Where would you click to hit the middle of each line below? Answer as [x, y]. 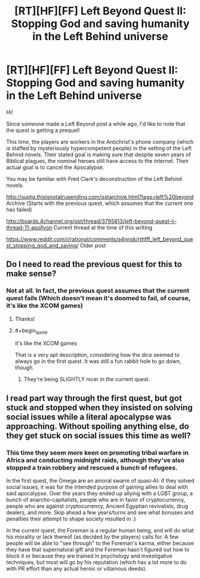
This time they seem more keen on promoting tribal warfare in [98, 452]
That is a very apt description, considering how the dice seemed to [97, 355]
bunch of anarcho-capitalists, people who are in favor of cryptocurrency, [96, 500]
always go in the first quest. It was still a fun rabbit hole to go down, [98, 361]
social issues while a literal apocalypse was [89, 417]
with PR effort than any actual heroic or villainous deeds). [77, 569]
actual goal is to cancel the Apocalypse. [55, 167]
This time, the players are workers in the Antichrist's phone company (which [100, 141]
